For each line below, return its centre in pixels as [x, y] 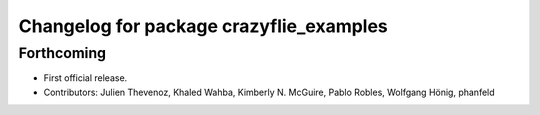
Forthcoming [62, 53]
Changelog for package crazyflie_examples [203, 26]
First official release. [85, 78]
